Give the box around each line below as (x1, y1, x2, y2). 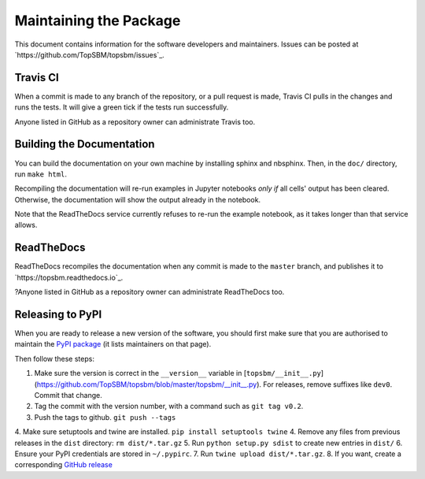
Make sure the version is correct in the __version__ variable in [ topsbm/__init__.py (34, 369, 322, 378)
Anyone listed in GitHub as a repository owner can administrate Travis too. (14, 117, 256, 126)
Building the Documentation (14, 138, 155, 151)
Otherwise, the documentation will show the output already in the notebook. (14, 195, 261, 204)
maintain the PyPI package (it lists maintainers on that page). (14, 340, 212, 349)
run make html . (14, 169, 67, 179)
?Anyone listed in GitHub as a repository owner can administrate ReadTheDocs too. (14, 288, 285, 297)
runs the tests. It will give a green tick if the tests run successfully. (14, 102, 229, 112)
